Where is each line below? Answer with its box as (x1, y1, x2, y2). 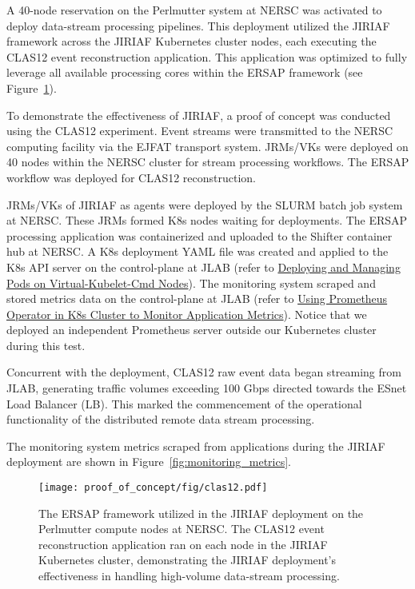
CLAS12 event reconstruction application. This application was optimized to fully (6, 48, 408, 65)
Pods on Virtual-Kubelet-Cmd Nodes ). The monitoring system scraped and (6, 274, 376, 291)
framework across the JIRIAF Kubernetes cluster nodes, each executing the (6, 33, 377, 50)
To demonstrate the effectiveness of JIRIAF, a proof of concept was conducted (6, 106, 391, 123)
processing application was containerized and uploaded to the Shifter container (6, 227, 393, 244)
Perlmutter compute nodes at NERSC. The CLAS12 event (38, 520, 325, 537)
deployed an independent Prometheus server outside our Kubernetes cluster (6, 321, 377, 338)
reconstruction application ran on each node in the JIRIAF (38, 535, 328, 552)
